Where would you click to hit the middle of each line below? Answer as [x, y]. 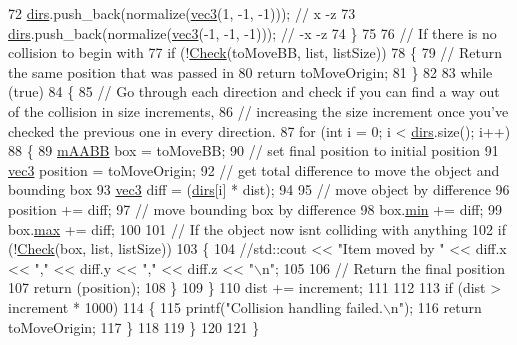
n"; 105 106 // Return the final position [383, 267]
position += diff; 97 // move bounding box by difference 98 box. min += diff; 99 [255, 208]
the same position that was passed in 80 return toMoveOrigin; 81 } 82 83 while [250, 71]
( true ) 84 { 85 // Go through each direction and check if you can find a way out [254, 91]
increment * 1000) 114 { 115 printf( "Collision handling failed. [195, 306]
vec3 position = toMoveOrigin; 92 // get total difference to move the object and [254, 169]
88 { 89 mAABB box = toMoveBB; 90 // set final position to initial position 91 [253, 150]
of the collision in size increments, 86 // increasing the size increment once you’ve [258, 110]
